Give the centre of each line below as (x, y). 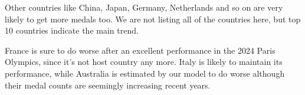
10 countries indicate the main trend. (72, 30)
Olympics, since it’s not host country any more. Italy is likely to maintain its (144, 62)
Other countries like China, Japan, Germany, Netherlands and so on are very (144, 7)
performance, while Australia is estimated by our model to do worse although (145, 73)
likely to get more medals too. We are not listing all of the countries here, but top (153, 19)
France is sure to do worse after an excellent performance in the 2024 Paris (140, 50)
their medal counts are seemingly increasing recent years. (108, 85)
